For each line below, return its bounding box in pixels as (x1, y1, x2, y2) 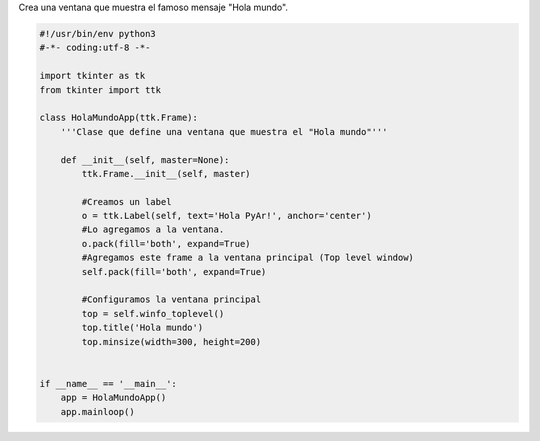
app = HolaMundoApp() (60, 392, 167, 404)
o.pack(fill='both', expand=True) (81, 238, 251, 249)
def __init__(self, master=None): (60, 154, 230, 165)
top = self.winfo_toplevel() (81, 308, 225, 319)
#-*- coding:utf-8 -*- (39, 42, 151, 54)
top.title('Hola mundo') (81, 322, 204, 334)
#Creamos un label (81, 196, 172, 207)
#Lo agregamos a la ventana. (81, 224, 225, 235)
